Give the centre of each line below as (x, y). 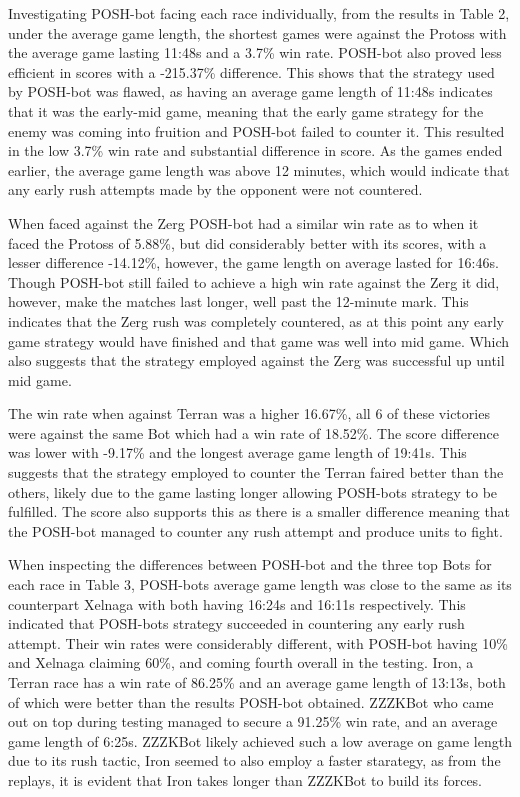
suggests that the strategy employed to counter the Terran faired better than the (256, 472)
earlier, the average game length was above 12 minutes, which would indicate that (259, 169)
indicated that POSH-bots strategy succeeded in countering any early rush (236, 623)
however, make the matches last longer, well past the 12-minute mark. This (238, 301)
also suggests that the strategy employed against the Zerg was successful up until (256, 360)
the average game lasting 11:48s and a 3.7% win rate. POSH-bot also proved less (255, 52)
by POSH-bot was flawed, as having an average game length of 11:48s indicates (250, 91)
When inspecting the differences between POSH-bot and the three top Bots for (250, 564)
